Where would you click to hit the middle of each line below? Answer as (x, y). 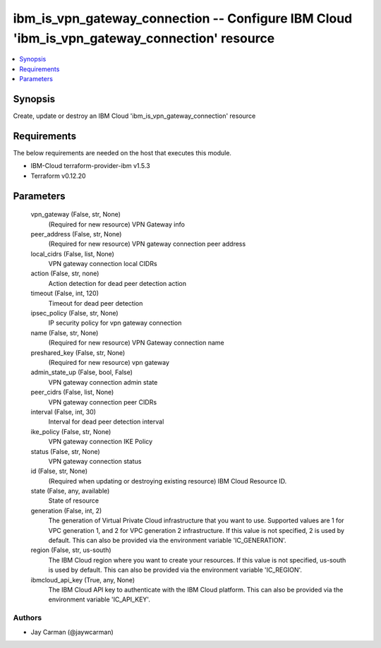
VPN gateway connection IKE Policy (101, 442)
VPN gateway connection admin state (103, 382)
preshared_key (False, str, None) (78, 352)
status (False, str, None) (65, 451)
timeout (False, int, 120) (65, 294)
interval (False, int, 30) (64, 412)
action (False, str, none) (65, 274)
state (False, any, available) (70, 491)
